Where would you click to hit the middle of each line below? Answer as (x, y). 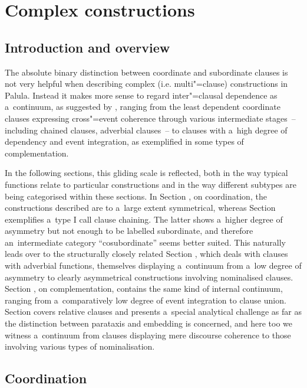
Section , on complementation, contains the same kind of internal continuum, (144, 288)
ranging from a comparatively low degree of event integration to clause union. (146, 300)
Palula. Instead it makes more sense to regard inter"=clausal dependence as (141, 95)
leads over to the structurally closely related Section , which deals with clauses (146, 254)
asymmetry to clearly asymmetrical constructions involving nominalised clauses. (149, 277)
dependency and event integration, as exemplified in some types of (124, 141)
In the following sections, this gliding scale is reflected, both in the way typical (146, 173)
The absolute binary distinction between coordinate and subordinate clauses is (146, 72)
